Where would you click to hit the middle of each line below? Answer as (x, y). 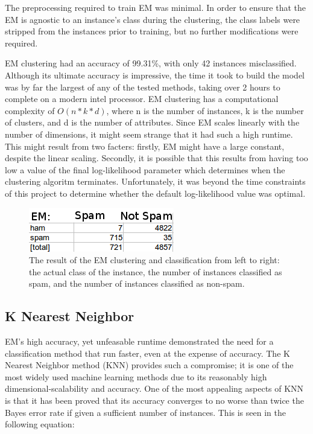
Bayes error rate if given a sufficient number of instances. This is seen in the (145, 412)
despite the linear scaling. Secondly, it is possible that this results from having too (156, 158)
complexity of (30, 110)
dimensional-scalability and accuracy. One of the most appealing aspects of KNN (154, 388)
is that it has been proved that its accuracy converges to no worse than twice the (154, 400)
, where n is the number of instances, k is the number (205, 110)
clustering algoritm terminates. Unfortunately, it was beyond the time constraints (155, 181)
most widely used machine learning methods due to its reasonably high (136, 376)
